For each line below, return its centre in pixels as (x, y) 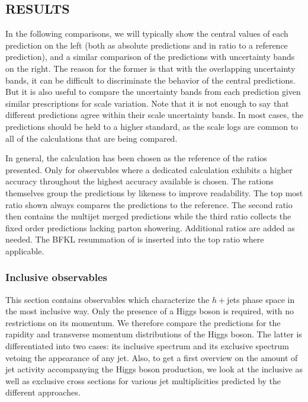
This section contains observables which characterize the (108, 299)
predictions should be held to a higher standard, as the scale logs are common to (152, 126)
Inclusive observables (56, 277)
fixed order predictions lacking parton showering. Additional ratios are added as (150, 227)
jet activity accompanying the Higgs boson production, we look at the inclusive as (154, 369)
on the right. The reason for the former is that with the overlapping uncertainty (150, 68)
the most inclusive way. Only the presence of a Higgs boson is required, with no (150, 311)
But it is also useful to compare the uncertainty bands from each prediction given (153, 92)
